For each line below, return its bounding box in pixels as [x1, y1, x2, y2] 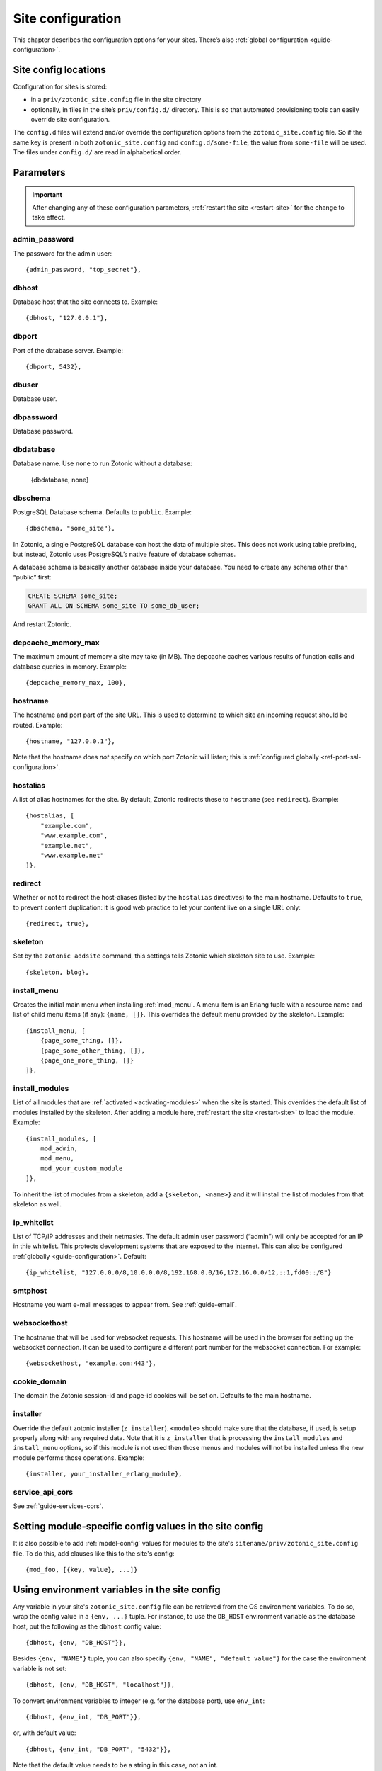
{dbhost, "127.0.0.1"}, [25, 314, 108, 322]
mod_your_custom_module [40, 1164, 123, 1172]
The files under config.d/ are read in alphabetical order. [13, 148, 182, 157]
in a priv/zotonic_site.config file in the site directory [30, 96, 202, 104]
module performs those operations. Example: [13, 1453, 145, 1462]
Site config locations [13, 64, 106, 76]
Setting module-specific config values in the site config [13, 1520, 264, 1533]
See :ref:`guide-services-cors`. [13, 1502, 104, 1510]
